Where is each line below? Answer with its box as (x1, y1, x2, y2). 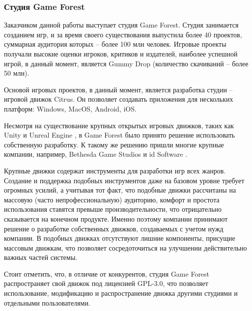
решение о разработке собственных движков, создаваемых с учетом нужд (4, 223, 224, 233)
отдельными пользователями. (4, 297, 90, 308)
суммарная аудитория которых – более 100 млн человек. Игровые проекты (4, 39, 226, 49)
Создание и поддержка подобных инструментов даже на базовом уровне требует (4, 175, 245, 185)
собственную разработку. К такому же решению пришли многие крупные (4, 139, 224, 149)
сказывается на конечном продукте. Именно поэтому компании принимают (4, 213, 228, 224)
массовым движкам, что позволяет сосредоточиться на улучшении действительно (4, 242, 247, 253)
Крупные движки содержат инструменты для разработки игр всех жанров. (4, 165, 226, 175)
